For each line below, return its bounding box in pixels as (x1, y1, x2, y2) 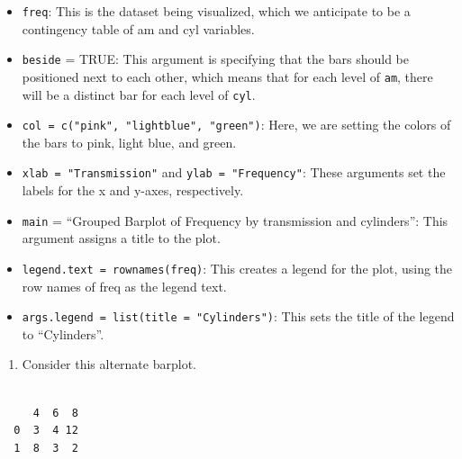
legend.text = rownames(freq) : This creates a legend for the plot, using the (22, 258, 453, 277)
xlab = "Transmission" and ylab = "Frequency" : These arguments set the (22, 163, 446, 182)
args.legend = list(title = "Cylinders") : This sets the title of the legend (22, 307, 455, 326)
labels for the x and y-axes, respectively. (22, 181, 244, 200)
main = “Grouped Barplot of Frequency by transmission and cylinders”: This (22, 211, 448, 229)
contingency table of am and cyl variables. (22, 19, 255, 38)
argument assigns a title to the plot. (22, 229, 221, 247)
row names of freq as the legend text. (22, 276, 227, 295)
